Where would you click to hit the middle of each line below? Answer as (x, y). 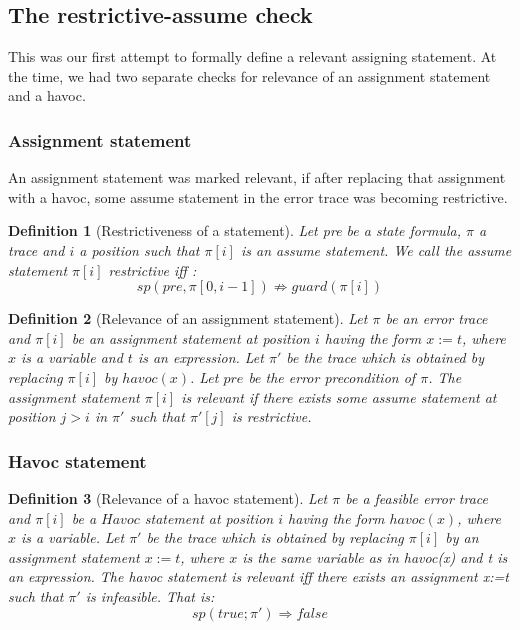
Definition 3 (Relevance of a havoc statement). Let (168, 497)
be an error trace (436, 318)
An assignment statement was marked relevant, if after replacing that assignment (257, 177)
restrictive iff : (152, 269)
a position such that (139, 249)
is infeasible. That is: (150, 595)
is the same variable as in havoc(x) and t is (375, 556)
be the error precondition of (332, 376)
